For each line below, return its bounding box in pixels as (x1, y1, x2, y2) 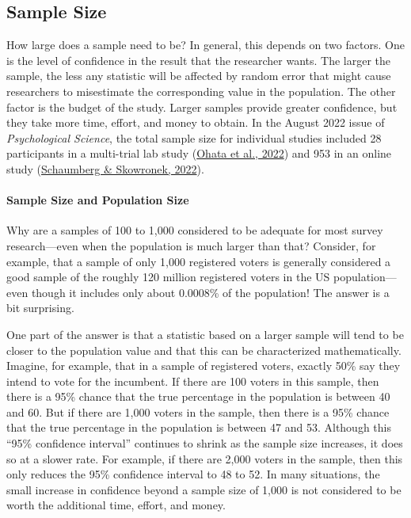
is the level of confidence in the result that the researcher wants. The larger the (6, 51, 391, 68)
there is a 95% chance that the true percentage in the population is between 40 (6, 388, 390, 405)
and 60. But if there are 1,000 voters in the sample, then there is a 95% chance (6, 403, 390, 420)
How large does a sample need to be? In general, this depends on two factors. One (6, 36, 405, 53)
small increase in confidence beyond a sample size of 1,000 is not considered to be (6, 481, 401, 497)
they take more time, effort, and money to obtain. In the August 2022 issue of (6, 114, 385, 131)
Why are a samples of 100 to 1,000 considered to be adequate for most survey (6, 222, 383, 238)
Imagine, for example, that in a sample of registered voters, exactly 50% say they (6, 357, 401, 374)
